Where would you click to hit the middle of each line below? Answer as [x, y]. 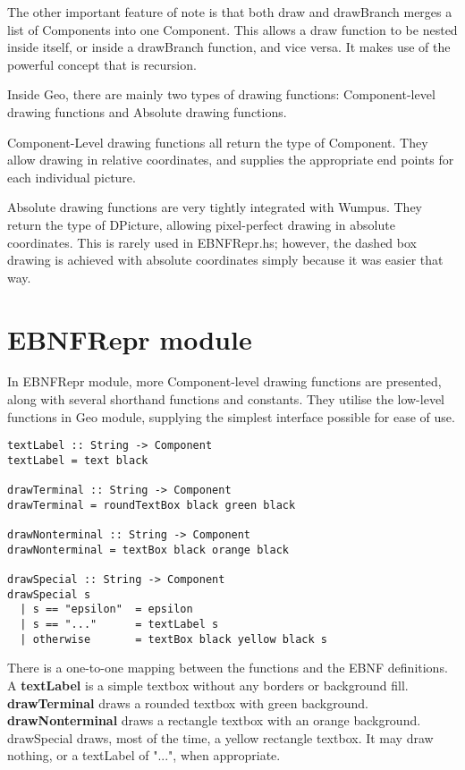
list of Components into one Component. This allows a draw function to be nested [232, 29]
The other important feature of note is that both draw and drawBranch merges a [230, 12]
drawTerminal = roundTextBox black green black [152, 505]
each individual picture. [72, 177]
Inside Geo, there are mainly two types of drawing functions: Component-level [221, 94]
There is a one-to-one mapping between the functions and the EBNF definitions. [228, 668]
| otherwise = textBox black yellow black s [173, 639]
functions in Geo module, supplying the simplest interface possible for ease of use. [231, 416]
